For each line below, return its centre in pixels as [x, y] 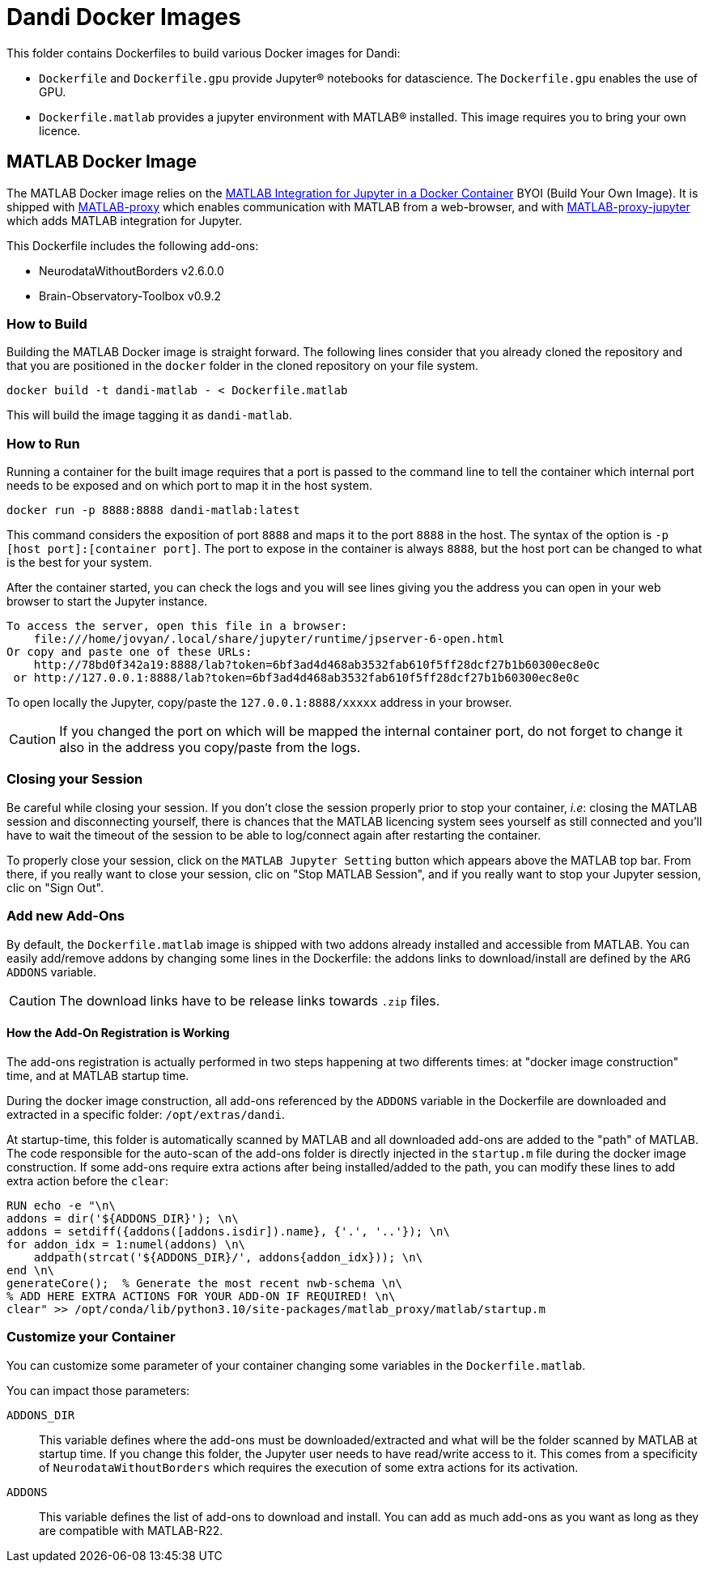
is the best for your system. [79, 563]
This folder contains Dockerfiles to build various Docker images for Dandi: [204, 53]
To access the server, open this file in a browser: [177, 626]
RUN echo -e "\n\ [61, 1205]
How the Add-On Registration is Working [118, 1033]
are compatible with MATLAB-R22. [131, 1530]
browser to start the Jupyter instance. [107, 602]
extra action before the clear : [88, 1180]
